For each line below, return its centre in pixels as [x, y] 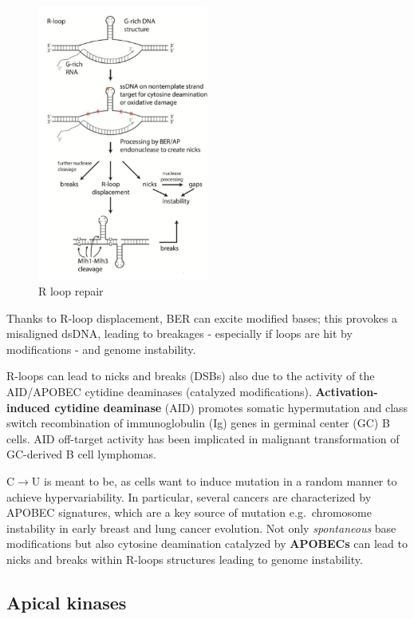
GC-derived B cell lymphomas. [81, 454]
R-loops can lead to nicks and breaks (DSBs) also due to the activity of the [191, 376]
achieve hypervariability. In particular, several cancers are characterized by [189, 496]
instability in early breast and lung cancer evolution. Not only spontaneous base [201, 528]
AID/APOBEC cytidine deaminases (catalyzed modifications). [159, 391]
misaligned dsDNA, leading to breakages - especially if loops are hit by [179, 333]
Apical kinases [67, 602]
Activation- [347, 391]
